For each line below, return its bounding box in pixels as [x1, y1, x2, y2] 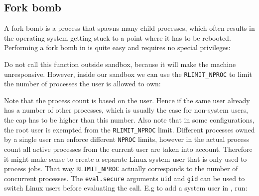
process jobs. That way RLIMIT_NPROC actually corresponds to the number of [4, 163, 238, 174]
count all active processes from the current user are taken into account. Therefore [4, 143, 253, 154]
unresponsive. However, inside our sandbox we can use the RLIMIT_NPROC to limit [4, 68, 252, 79]
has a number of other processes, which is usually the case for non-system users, [4, 105, 248, 115]
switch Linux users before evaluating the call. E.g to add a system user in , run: [4, 183, 248, 193]
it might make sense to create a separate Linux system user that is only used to [4, 153, 247, 164]
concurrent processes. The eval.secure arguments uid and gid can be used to [4, 173, 245, 183]
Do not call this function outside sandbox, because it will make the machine [4, 59, 236, 69]
